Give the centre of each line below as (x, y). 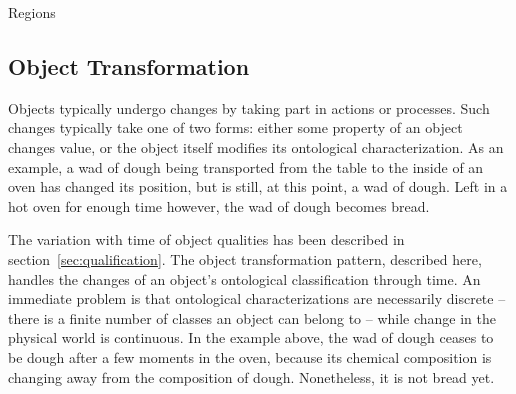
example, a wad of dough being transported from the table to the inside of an (246, 166)
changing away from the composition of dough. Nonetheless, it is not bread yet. (251, 376)
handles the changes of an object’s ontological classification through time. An (244, 278)
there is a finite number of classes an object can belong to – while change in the (252, 317)
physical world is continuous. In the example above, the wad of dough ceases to (251, 337)
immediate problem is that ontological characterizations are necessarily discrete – (257, 298)
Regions (32, 12)
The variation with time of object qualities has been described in (206, 239)
